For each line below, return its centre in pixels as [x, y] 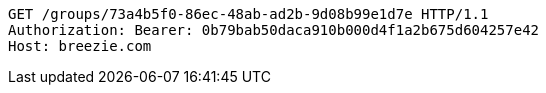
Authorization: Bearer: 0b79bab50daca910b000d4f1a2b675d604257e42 [274, 30]
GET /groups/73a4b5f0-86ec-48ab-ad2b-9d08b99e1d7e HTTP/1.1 [248, 14]
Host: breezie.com [80, 46]
